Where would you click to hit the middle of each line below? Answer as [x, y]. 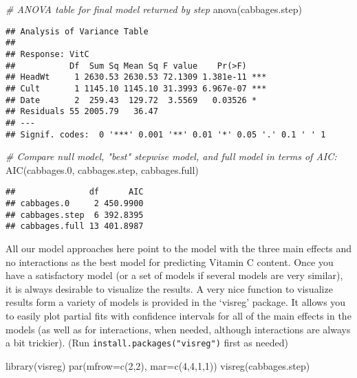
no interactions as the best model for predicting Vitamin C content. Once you [170, 262]
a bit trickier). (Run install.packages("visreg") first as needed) [147, 343]
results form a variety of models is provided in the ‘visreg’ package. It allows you [176, 302]
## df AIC [75, 192]
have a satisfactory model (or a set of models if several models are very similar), [174, 275]
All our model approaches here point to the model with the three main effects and [179, 248]
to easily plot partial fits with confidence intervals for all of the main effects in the [178, 315]
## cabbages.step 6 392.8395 [75, 215]
